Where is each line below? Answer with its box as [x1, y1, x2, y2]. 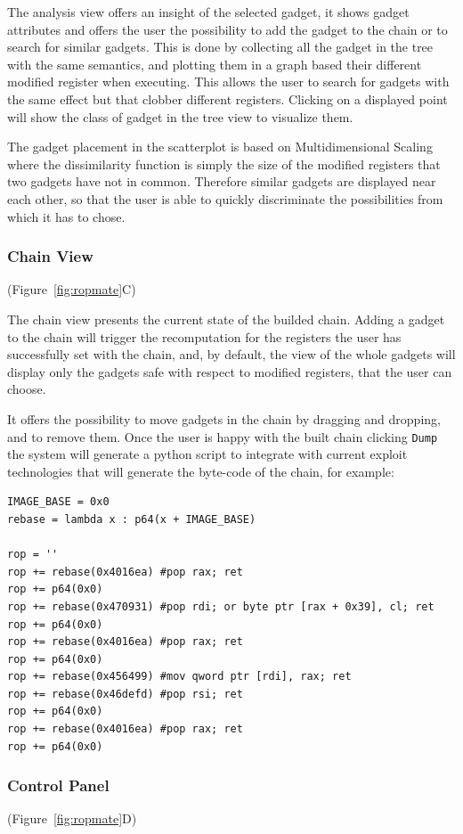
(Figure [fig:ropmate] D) [7, 809, 137, 828]
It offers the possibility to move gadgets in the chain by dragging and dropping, [7, 409, 441, 428]
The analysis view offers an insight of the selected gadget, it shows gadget [7, 3, 410, 20]
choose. [7, 380, 46, 398]
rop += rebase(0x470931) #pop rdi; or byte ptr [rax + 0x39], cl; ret [7, 600, 435, 613]
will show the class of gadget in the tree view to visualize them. [7, 107, 353, 126]
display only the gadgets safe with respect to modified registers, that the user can [7, 362, 452, 380]
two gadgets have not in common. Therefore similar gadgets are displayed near [7, 172, 436, 191]
